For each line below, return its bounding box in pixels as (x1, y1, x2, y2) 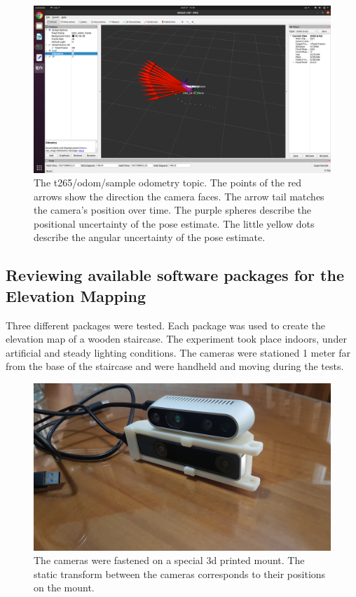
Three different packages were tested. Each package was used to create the (6, 317, 325, 332)
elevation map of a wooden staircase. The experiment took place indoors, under (6, 331, 347, 346)
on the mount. (34, 580, 95, 595)
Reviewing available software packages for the (6, 264, 344, 286)
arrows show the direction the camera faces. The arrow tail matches (34, 188, 324, 203)
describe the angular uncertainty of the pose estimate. (34, 230, 266, 245)
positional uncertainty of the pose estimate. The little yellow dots (34, 216, 315, 231)
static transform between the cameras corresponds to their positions (34, 566, 326, 581)
